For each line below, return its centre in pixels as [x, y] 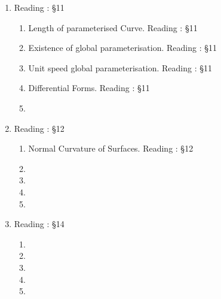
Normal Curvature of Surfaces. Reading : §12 [111, 148]
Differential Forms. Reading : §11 [89, 88]
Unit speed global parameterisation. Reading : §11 [120, 67]
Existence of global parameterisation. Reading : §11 [122, 48]
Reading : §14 [39, 224]
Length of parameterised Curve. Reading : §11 [113, 27]
